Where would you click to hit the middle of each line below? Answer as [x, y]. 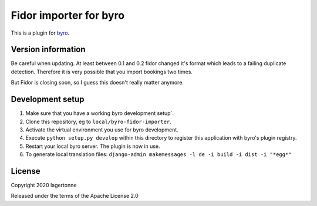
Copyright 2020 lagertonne [44, 185]
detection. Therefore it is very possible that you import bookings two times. [102, 72]
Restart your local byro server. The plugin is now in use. [93, 146]
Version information [48, 50]
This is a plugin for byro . [40, 33]
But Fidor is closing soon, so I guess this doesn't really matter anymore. [97, 83]
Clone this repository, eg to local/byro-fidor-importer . [98, 121]
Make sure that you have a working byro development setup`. [100, 113]
